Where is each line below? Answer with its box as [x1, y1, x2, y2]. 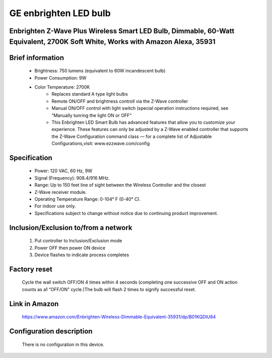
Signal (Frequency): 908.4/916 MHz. [34, 175, 110, 181]
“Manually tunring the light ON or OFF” [51, 112, 132, 118]
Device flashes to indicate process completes [34, 252, 129, 258]
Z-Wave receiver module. [34, 189, 87, 195]
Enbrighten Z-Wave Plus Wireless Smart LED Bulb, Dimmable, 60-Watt [9, 27, 235, 35]
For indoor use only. [34, 203, 76, 209]
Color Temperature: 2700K [34, 84, 90, 90]
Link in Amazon [9, 300, 59, 308]
